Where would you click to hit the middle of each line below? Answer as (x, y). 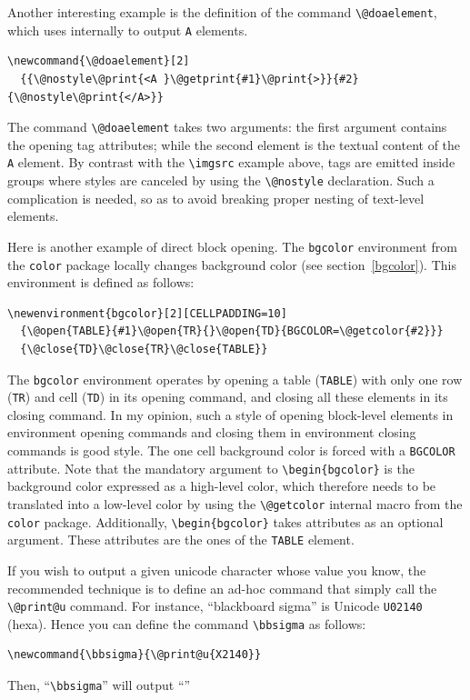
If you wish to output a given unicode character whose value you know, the (217, 570)
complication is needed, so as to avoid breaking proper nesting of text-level (216, 198)
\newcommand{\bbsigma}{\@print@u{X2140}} (135, 655)
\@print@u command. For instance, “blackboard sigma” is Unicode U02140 (215, 606)
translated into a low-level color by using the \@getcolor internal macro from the (235, 503)
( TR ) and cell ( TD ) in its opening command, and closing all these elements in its (228, 397)
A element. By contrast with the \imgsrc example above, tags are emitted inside (231, 162)
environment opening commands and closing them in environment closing (212, 432)
